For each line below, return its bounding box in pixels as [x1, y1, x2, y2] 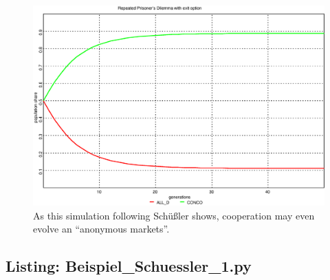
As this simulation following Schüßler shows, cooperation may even [33, 208, 315, 222]
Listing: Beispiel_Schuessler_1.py [5, 255, 252, 277]
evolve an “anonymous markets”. [33, 222, 170, 236]
